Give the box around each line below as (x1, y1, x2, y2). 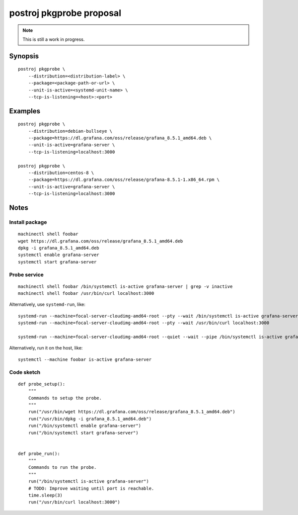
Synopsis (9, 52, 39, 60)
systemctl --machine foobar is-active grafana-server (18, 356, 151, 362)
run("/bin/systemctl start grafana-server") (28, 430, 139, 435)
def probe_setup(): (18, 381, 66, 387)
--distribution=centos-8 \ (28, 170, 94, 176)
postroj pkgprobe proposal (9, 7, 122, 18)
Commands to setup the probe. (28, 395, 102, 401)
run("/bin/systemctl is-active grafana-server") (28, 479, 149, 484)
